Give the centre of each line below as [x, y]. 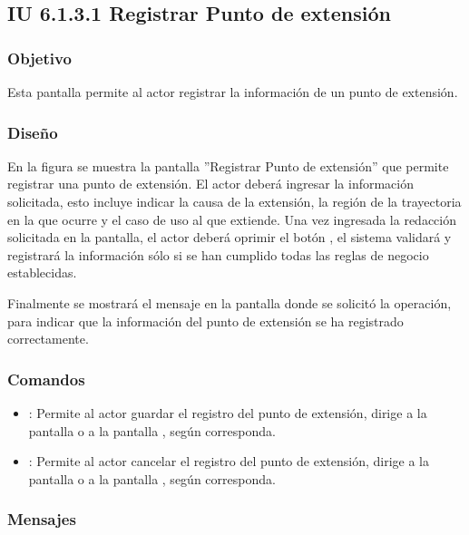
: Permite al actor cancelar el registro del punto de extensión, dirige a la [229, 461]
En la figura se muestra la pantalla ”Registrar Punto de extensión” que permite [228, 165]
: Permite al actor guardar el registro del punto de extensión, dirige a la [228, 412]
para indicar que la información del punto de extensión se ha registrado [205, 321]
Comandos [46, 379]
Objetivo [39, 58]
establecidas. [42, 272]
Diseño [33, 132]
